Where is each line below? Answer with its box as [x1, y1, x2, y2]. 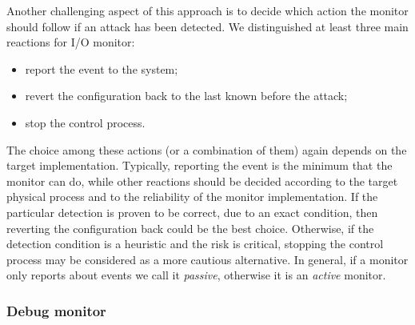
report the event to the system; [25, 60, 178, 77]
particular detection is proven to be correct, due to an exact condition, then [6, 203, 378, 220]
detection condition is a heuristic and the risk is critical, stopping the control [6, 235, 384, 252]
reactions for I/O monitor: [6, 34, 135, 50]
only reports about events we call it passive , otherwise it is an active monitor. [6, 267, 386, 283]
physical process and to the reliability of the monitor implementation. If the [6, 188, 378, 205]
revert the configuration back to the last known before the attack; [25, 87, 348, 104]
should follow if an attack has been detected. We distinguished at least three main [6, 18, 409, 34]
